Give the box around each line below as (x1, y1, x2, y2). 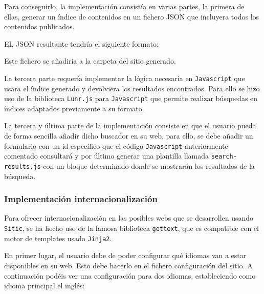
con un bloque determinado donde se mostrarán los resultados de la (43, 160, 255, 171)
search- (211, 153, 237, 161)
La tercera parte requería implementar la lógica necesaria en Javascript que (4, 72, 245, 83)
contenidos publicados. (4, 21, 75, 32)
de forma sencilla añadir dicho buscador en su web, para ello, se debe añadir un (4, 130, 253, 141)
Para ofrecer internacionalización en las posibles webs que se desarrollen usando (4, 212, 254, 223)
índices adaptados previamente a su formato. (4, 103, 144, 113)
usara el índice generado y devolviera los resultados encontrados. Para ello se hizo (4, 83, 260, 93)
